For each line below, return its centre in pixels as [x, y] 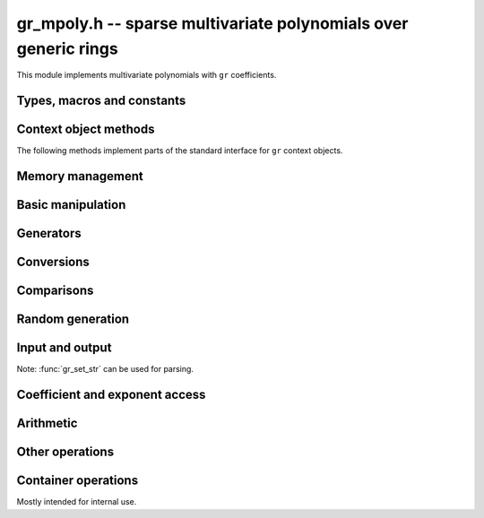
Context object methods [86, 129]
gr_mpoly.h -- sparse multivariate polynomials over [212, 23]
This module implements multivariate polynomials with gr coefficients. [147, 75]
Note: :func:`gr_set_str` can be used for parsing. [105, 369]
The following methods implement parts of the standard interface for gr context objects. [180, 151]
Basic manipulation [71, 205]
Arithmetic [47, 423]
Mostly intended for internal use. [77, 502]
